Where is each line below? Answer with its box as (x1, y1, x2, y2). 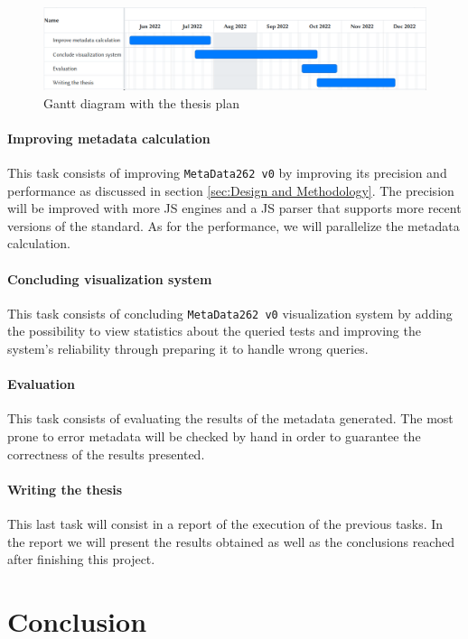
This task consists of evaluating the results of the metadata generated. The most (7, 409, 454, 428)
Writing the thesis (7, 479, 123, 498)
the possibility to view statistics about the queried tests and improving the (7, 321, 421, 340)
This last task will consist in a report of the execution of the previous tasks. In (7, 514, 444, 532)
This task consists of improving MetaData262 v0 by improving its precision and (7, 162, 447, 181)
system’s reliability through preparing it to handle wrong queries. (7, 338, 369, 357)
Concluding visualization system (7, 269, 212, 288)
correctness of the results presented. (7, 444, 205, 463)
